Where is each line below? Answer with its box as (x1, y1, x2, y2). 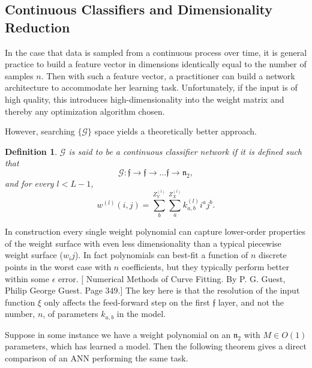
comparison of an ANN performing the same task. (5, 352, 188, 364)
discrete (259, 249, 287, 261)
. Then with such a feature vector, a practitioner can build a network (41, 69, 295, 82)
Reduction (5, 17, 70, 36)
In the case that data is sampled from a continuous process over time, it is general (5, 46, 307, 58)
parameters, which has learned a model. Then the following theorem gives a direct (5, 340, 307, 352)
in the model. (116, 307, 166, 320)
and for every (5, 176, 54, 189)
